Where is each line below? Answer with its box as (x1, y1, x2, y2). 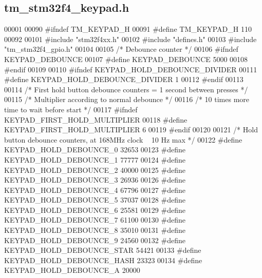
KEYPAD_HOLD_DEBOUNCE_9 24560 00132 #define (4, 234, 185, 245)
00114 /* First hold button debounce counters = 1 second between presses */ (4, 84, 248, 94)
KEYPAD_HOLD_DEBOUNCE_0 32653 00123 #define (4, 144, 185, 155)
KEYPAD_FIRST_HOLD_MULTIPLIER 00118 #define (4, 114, 188, 125)
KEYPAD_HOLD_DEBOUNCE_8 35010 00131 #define (4, 225, 185, 235)
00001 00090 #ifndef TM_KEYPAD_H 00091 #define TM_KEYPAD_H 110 (4, 24, 252, 34)
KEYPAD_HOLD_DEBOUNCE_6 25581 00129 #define (4, 204, 185, 215)
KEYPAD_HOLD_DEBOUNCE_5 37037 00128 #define (4, 194, 185, 205)
